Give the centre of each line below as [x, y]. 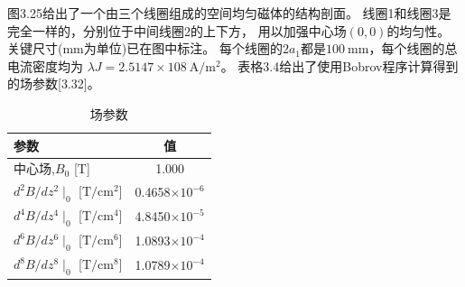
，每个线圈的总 [413, 48]
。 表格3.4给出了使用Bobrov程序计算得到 [339, 65]
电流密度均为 [45, 65]
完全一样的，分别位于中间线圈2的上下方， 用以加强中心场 [177, 30]
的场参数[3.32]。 [54, 83]
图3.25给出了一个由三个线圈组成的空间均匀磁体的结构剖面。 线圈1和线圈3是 [229, 13]
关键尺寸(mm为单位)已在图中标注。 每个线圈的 [145, 48]
